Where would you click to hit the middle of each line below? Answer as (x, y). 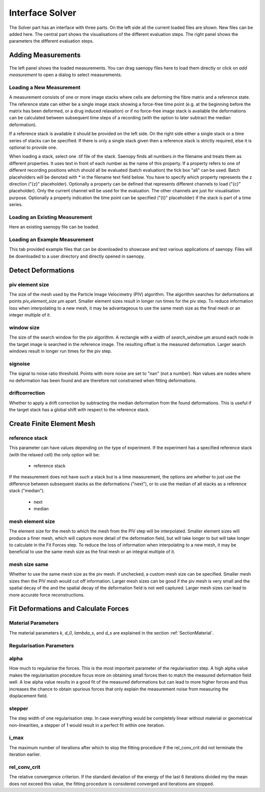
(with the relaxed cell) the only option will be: (54, 454)
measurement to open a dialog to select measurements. (66, 75)
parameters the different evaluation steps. (52, 41)
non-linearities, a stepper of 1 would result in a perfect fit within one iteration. (87, 725)
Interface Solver (43, 13)
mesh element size (32, 521)
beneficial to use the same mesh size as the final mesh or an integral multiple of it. (92, 552)
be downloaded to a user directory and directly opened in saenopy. (77, 256)
